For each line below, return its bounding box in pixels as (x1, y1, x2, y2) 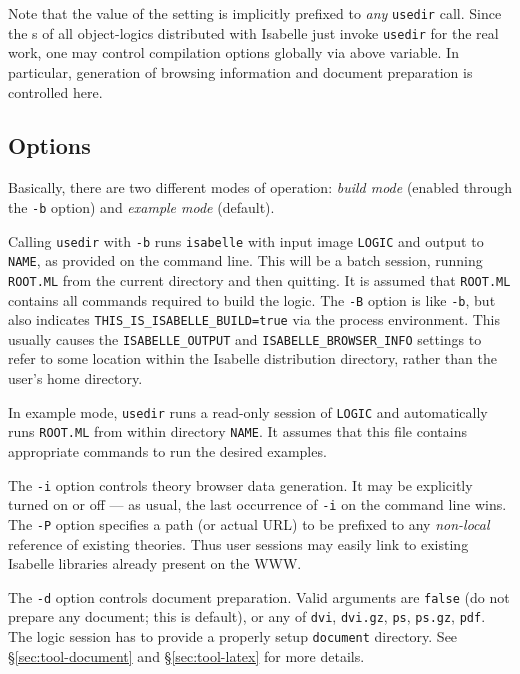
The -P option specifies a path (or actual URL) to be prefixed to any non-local (8, 513, 490, 534)
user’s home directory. (8, 368, 143, 389)
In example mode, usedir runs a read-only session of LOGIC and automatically (8, 401, 488, 422)
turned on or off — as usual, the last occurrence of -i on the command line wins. (8, 494, 507, 515)
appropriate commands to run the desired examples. (8, 440, 327, 461)
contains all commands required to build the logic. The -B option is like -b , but (8, 289, 496, 310)
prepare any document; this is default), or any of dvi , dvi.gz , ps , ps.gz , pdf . (8, 606, 486, 627)
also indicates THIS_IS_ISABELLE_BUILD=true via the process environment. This (8, 309, 501, 330)
